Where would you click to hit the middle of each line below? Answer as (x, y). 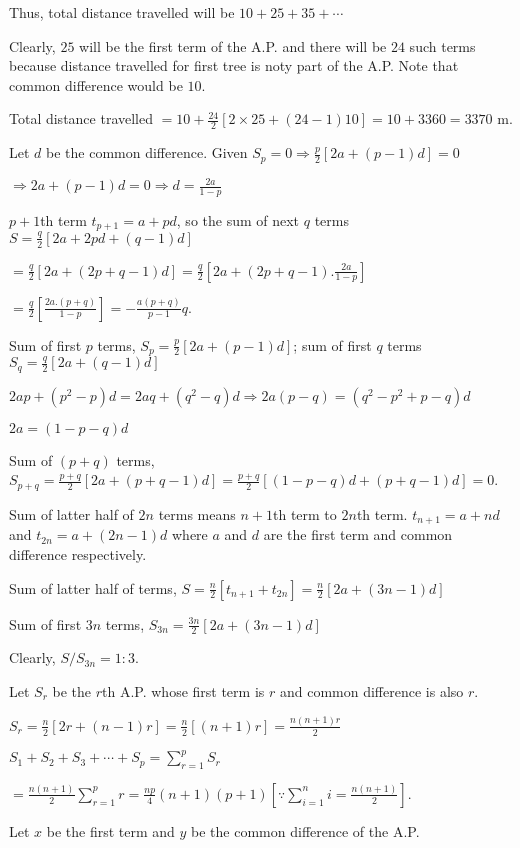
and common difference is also (371, 690)
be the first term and (110, 830)
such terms (442, 45)
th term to (305, 513)
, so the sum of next (238, 220)
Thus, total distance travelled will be (122, 12)
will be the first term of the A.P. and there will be (233, 45)
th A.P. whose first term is (183, 690)
